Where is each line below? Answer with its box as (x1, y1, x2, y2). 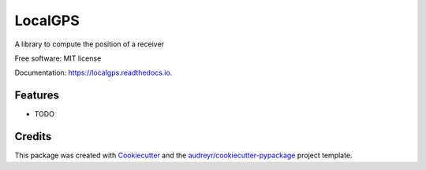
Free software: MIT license (14, 54, 102, 63)
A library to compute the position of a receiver (14, 39, 165, 49)
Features (14, 89, 59, 102)
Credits (14, 130, 52, 143)
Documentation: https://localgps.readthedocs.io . (14, 68, 173, 78)
